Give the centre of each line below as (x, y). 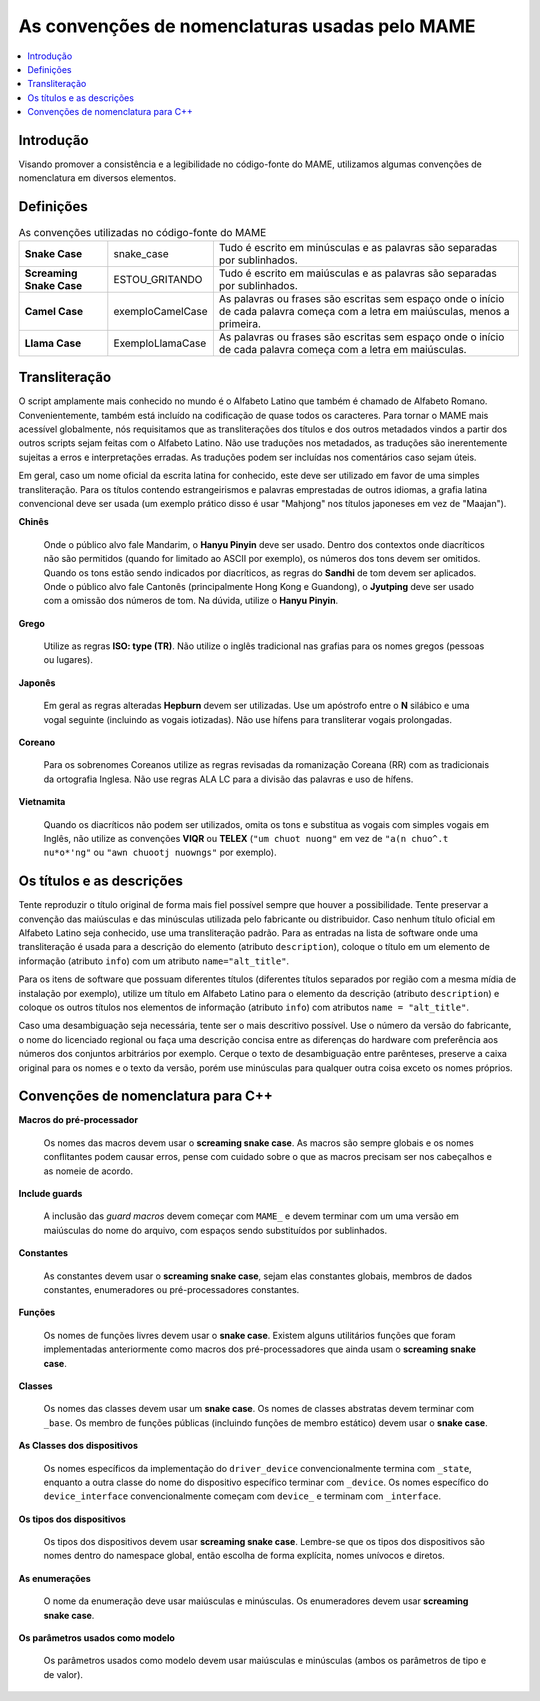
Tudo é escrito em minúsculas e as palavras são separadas (358, 247)
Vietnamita (42, 802)
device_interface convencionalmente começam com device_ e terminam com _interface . (242, 1496)
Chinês (33, 522)
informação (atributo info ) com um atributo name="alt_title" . (154, 961)
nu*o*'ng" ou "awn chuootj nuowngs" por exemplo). (160, 852)
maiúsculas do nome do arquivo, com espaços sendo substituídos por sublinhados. (215, 1230)
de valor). (63, 1674)
